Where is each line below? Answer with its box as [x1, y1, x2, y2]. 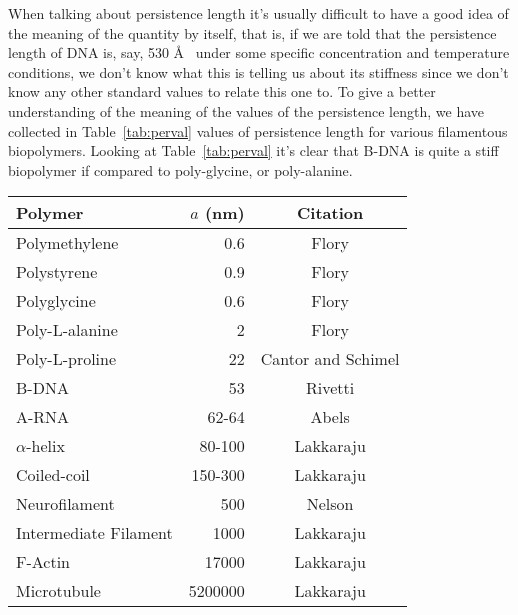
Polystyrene [16, 260, 98, 284]
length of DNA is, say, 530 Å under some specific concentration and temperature [8, 42, 510, 63]
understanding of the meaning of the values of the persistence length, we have [8, 100, 484, 121]
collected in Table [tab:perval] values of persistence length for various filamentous [8, 120, 508, 141]
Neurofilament [16, 492, 115, 516]
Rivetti [305, 376, 355, 400]
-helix [26, 434, 65, 458]
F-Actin [16, 550, 71, 574]
